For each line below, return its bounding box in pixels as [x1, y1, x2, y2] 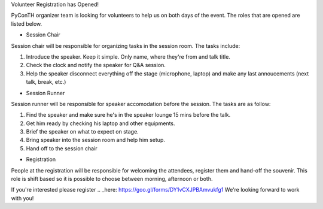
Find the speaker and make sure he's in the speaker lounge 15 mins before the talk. [26, 111, 231, 119]
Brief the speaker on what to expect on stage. [26, 128, 139, 135]
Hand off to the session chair [26, 144, 98, 152]
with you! [11, 195, 34, 202]
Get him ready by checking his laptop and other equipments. [26, 120, 176, 127]
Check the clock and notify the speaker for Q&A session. [26, 62, 166, 69]
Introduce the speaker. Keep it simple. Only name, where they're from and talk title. [26, 53, 230, 60]
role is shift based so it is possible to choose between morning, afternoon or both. [11, 175, 213, 183]
